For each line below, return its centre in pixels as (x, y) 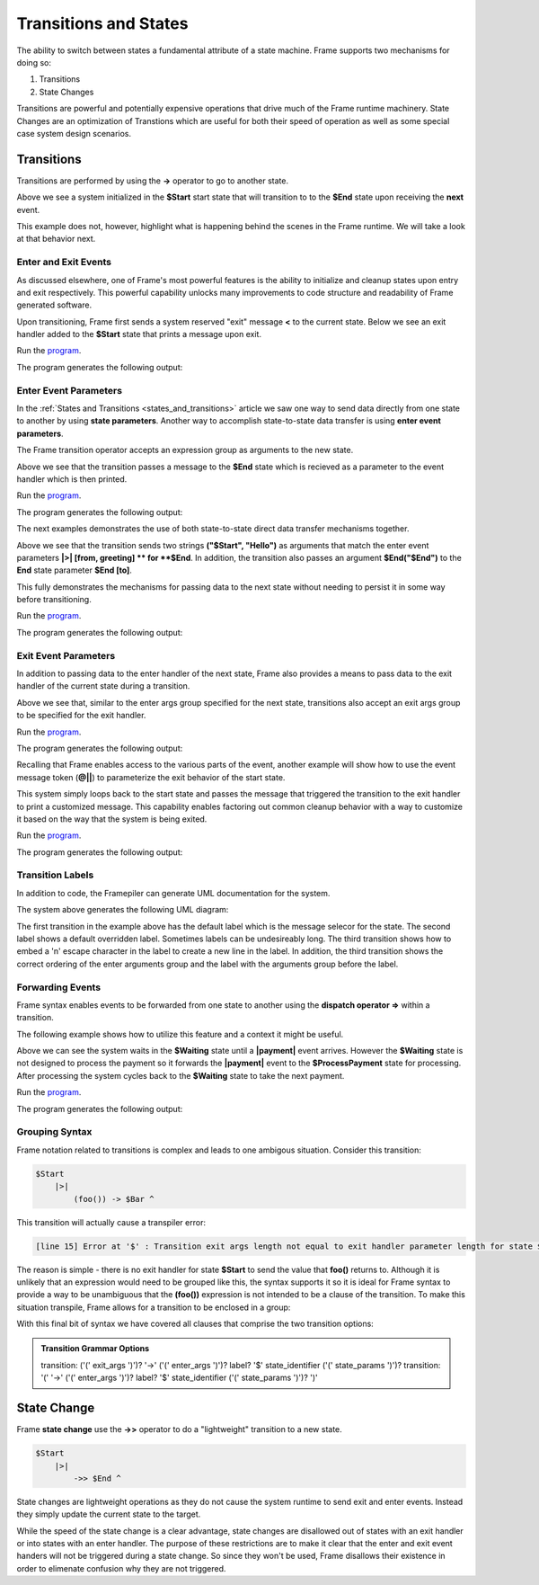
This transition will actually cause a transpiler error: (111, 1222)
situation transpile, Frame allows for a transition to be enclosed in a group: (154, 1307)
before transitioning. (54, 600)
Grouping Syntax (54, 1132)
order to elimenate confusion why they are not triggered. (121, 1568)
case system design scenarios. (74, 133)
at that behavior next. (56, 239)
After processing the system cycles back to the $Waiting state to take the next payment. (181, 1075)
